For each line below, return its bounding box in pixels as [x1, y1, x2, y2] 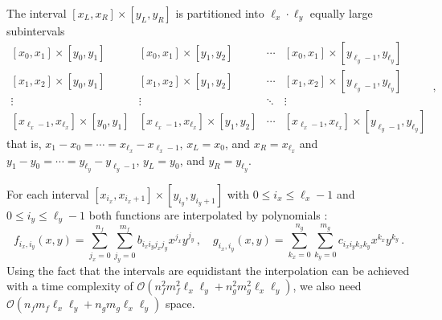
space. [165, 295, 195, 312]
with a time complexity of [6, 277, 133, 294]
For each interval [6, 185, 89, 202]
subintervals [6, 23, 65, 39]
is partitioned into [175, 5, 264, 21]
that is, [6, 134, 42, 151]
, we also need [293, 277, 362, 294]
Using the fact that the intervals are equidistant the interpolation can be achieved [6, 261, 410, 278]
